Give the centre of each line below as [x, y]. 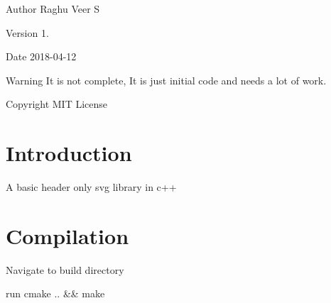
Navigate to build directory [65, 269]
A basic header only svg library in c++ [91, 187]
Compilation [67, 235]
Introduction [69, 153]
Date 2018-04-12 [41, 56]
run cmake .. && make [55, 293]
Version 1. [27, 32]
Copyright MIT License [57, 104]
